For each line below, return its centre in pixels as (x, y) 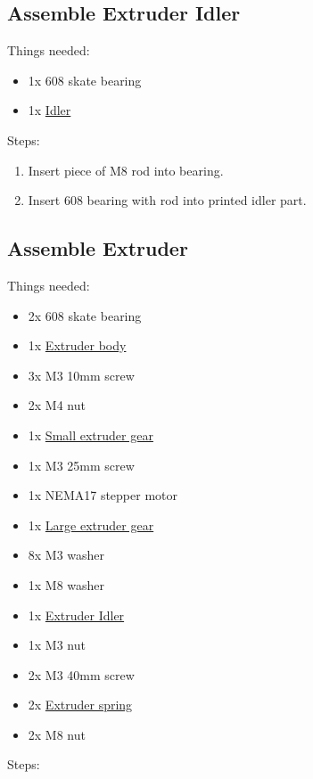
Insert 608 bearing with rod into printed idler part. (167, 200)
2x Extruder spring (80, 705)
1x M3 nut (57, 645)
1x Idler (49, 110)
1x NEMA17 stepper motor (103, 495)
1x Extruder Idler (76, 615)
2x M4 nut (57, 405)
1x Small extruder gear (91, 435)
